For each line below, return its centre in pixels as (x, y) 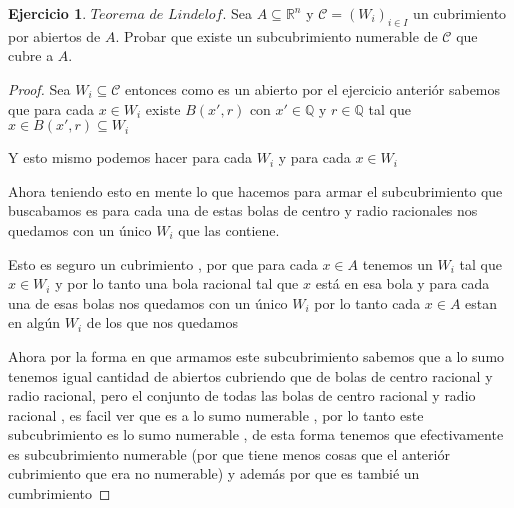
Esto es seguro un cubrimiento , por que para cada (163, 263)
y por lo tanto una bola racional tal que (177, 283)
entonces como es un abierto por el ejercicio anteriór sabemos (313, 88)
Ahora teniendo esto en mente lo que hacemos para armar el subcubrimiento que (255, 190)
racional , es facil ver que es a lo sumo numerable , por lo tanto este (216, 414)
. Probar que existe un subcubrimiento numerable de (276, 35)
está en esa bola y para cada (402, 283)
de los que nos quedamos (162, 322)
